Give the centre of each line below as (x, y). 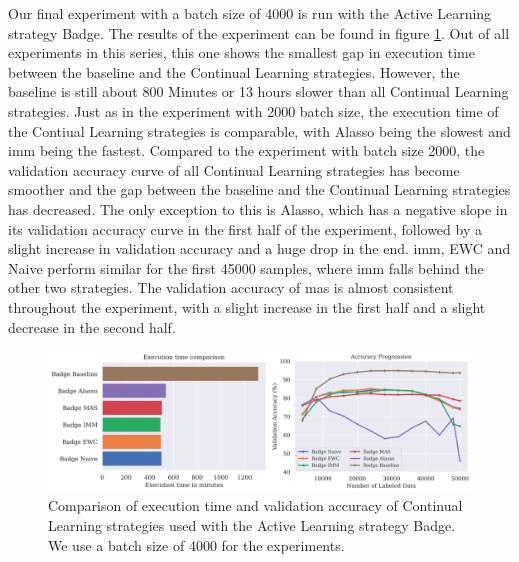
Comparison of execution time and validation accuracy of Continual (255, 505)
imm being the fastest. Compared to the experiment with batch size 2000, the (246, 150)
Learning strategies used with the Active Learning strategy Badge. (252, 525)
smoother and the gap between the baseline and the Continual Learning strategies (259, 189)
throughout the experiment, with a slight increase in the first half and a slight (247, 306)
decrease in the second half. (92, 326)
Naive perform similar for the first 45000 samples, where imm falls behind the (246, 267)
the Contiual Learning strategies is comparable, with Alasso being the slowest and (259, 130)
